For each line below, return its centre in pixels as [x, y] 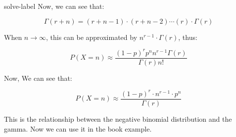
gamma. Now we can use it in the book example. [78, 128]
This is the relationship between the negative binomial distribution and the [118, 119]
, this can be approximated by [92, 37]
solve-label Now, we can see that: [54, 6]
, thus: [188, 37]
